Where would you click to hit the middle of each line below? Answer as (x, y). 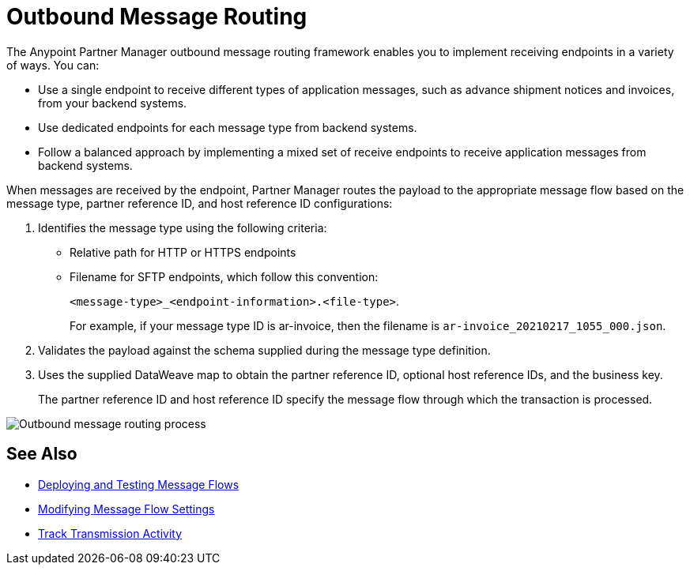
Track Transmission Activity (110, 533)
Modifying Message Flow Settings (126, 509)
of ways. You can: (53, 65)
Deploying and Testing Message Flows (139, 484)
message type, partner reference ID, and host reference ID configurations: (200, 203)
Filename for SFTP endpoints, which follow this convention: (224, 276)
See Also (42, 454)
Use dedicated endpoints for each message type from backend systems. (228, 127)
